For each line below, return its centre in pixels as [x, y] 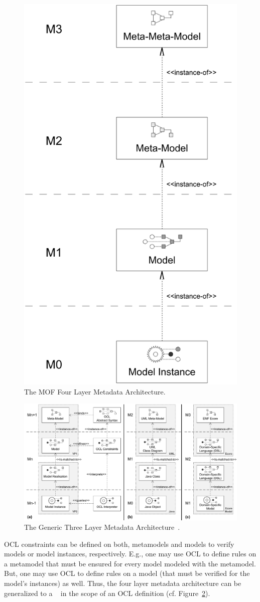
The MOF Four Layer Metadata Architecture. [95, 391]
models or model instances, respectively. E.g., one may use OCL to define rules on [130, 554]
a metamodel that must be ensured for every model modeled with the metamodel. [130, 563]
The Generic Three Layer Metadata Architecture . [102, 527]
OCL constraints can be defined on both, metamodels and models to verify [119, 544]
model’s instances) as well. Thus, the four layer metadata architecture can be [123, 583]
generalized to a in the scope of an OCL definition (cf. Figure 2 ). [107, 593]
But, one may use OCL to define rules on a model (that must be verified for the [127, 573]
